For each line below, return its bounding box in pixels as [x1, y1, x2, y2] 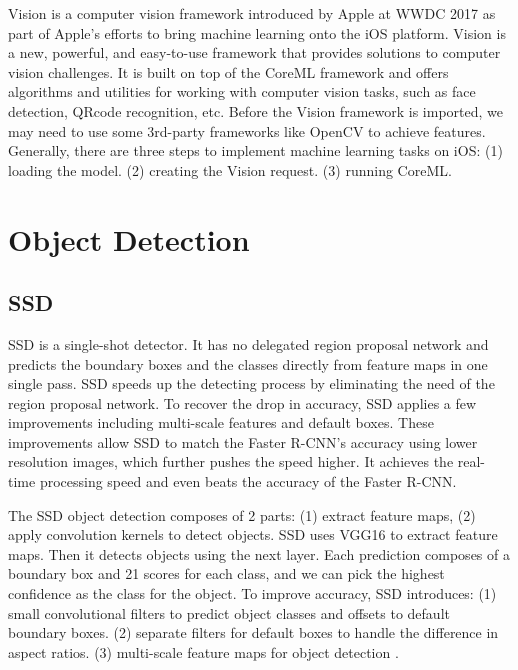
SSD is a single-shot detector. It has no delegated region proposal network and [8, 333, 489, 354]
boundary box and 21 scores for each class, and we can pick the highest [8, 563, 445, 584]
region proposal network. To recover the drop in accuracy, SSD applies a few [8, 392, 477, 413]
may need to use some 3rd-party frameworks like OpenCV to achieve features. [8, 120, 486, 141]
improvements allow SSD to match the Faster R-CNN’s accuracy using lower [8, 431, 478, 452]
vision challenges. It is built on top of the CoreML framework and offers [8, 61, 449, 82]
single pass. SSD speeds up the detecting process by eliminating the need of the [8, 373, 495, 394]
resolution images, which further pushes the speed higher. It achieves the [8, 451, 454, 472]
